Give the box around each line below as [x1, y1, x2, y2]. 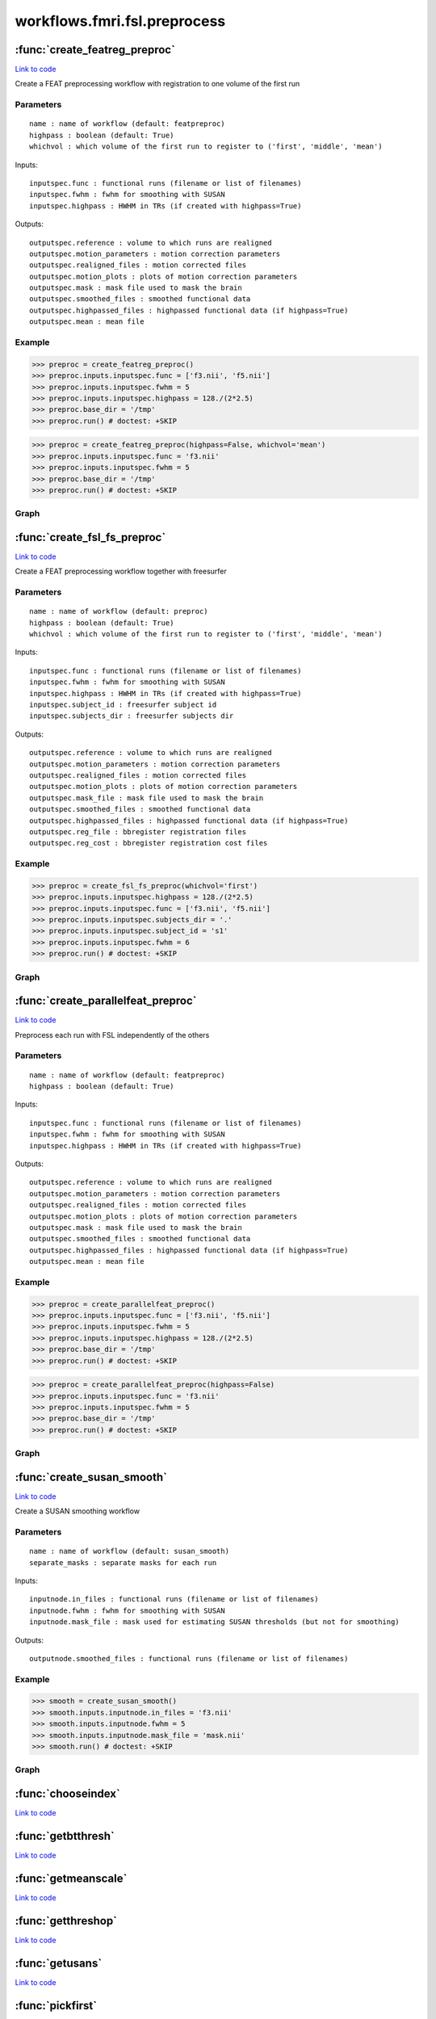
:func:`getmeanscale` [15, 1871, 128, 1885]
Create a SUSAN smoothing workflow [15, 1506, 140, 1516]
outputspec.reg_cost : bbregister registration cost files [29, 838, 268, 848]
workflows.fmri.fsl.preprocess [15, 12, 226, 30]
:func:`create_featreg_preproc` [15, 43, 175, 57]
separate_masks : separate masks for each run [29, 1558, 217, 1567]
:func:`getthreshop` [15, 1914, 117, 1928]
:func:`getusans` [15, 1956, 103, 1970]
